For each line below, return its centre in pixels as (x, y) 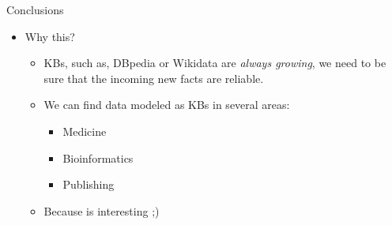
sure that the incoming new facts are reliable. (154, 78)
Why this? (50, 36)
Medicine (85, 131)
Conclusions (35, 9)
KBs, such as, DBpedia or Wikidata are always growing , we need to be (215, 63)
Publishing (89, 184)
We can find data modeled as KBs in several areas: (167, 105)
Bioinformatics (98, 157)
